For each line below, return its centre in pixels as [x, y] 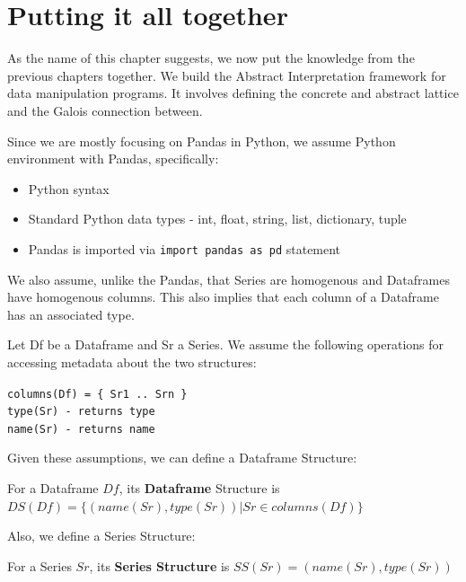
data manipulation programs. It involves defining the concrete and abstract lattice [233, 93]
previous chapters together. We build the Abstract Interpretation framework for [227, 75]
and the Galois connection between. [105, 110]
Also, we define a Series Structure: [101, 536]
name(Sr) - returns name [81, 429]
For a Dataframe [53, 488]
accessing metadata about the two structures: [132, 362]
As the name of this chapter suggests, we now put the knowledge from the [211, 58]
